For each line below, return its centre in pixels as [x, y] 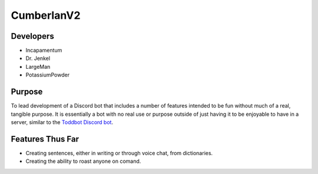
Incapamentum [44, 51]
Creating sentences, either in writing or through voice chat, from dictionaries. [119, 153]
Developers [32, 36]
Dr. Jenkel [38, 58]
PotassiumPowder [48, 75]
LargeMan [38, 66]
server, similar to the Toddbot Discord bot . [62, 122]
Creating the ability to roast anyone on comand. [83, 161]
